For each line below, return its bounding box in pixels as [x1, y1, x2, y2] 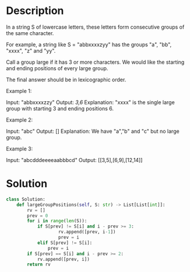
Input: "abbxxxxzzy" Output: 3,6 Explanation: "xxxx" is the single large [6, 98, 175, 106]
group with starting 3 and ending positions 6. [6, 105, 114, 112]
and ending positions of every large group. [6, 64, 108, 71]
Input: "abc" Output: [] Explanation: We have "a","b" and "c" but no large [6, 128, 180, 135]
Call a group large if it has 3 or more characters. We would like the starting [6, 58, 185, 66]
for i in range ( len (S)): [27, 218, 87, 224]
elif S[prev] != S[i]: [37, 240, 93, 246]
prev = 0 [27, 212, 48, 219]
